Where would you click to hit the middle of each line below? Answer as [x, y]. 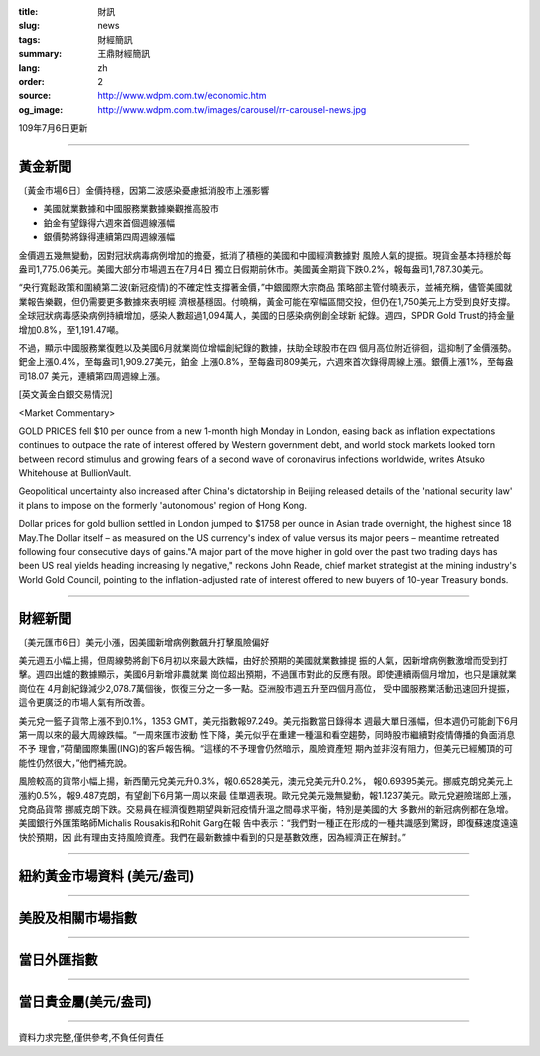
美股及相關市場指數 [77, 917]
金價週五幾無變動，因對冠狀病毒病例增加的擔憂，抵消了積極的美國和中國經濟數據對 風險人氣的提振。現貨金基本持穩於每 [265, 255]
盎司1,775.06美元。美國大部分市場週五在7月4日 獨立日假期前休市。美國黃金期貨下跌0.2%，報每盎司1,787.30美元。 [253, 269]
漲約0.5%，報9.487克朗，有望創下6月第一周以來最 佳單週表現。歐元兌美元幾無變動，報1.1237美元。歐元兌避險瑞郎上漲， [267, 795]
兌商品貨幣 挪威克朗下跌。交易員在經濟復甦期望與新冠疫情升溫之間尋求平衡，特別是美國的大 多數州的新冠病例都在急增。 [266, 809]
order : [31, 81]
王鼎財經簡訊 [123, 54]
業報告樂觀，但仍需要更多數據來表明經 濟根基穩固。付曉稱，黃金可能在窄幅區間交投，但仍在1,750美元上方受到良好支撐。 [267, 301]
